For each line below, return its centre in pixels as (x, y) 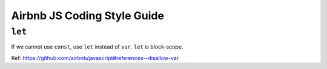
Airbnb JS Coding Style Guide (88, 16)
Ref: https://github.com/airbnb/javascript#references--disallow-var (95, 58)
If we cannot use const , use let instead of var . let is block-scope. (97, 47)
